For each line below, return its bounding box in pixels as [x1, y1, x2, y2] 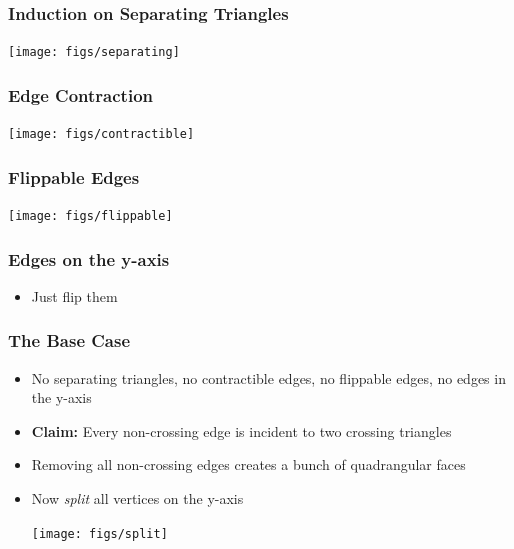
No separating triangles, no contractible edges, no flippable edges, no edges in [31, 367, 506, 388]
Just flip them [31, 285, 118, 306]
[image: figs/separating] [8, 45, 180, 60]
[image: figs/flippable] [8, 208, 173, 223]
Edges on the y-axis [8, 246, 170, 271]
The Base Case [8, 328, 131, 353]
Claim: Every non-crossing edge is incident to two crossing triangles [31, 420, 452, 441]
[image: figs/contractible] [8, 127, 195, 142]
